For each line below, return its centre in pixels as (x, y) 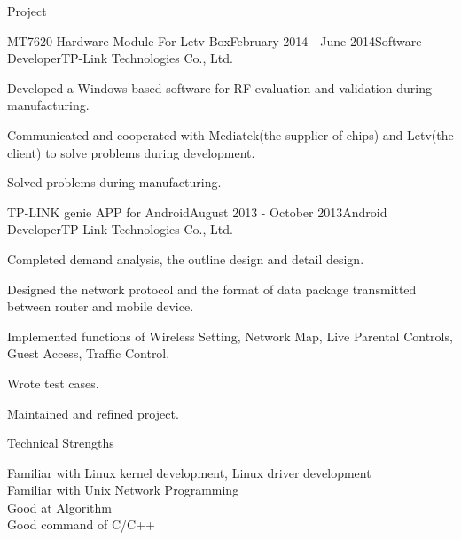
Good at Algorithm (59, 507)
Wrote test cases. (53, 383)
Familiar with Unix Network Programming (123, 490)
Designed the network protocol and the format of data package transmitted (212, 289)
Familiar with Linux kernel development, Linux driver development (189, 472)
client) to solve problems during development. (131, 152)
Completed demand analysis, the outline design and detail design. (186, 258)
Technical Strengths (61, 443)
